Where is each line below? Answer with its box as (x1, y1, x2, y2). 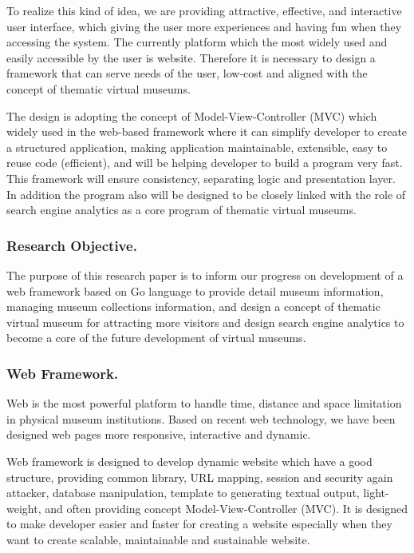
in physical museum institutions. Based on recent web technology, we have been (6, 410, 396, 427)
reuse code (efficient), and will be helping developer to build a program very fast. (6, 154, 403, 171)
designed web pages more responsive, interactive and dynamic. (6, 426, 311, 443)
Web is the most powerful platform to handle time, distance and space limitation (6, 395, 402, 412)
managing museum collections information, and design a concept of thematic (6, 298, 380, 315)
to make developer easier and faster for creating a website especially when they (6, 515, 392, 532)
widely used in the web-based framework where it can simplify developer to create (6, 123, 408, 140)
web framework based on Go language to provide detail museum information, (6, 282, 384, 299)
